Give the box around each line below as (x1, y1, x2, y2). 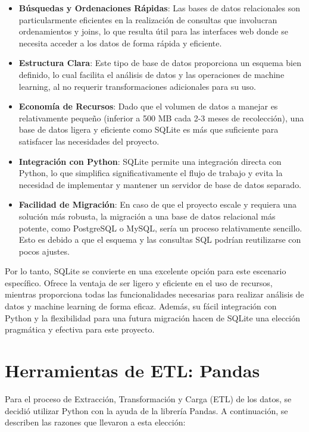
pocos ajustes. (18, 245, 70, 257)
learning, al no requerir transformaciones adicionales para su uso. (18, 80, 256, 92)
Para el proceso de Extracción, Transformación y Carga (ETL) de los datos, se (5, 392, 292, 405)
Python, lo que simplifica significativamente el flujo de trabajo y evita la (18, 167, 283, 179)
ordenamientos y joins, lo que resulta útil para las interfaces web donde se (18, 25, 288, 37)
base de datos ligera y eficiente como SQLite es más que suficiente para (18, 123, 279, 136)
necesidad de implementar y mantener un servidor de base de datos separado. (18, 178, 302, 190)
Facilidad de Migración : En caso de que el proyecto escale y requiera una (18, 198, 296, 211)
